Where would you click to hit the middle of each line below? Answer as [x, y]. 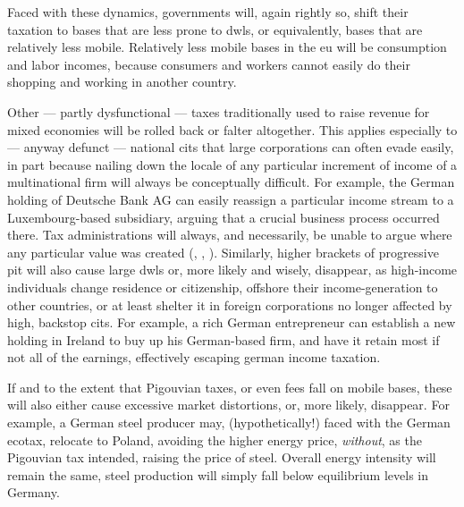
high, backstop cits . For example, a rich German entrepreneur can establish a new [232, 322]
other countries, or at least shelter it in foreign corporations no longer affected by [230, 304]
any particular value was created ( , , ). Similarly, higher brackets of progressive [223, 252]
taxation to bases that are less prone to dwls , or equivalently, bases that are [215, 29]
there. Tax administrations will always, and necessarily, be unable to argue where [230, 235]
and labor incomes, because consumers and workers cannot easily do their [209, 64]
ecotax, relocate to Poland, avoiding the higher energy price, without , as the [215, 439]
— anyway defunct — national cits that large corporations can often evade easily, [231, 147]
